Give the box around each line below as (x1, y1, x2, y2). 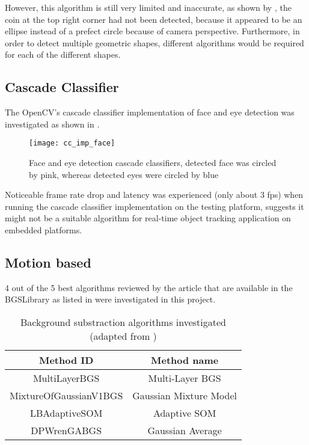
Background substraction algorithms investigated (20, 315, 227, 329)
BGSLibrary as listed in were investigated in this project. (5, 293, 216, 305)
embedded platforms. (5, 223, 82, 236)
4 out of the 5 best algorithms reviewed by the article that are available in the (5, 281, 293, 293)
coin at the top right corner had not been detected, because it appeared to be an (5, 13, 302, 25)
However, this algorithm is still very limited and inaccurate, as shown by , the (5, 1, 292, 13)
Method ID (38, 352, 94, 367)
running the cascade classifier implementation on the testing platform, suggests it (5, 200, 304, 212)
